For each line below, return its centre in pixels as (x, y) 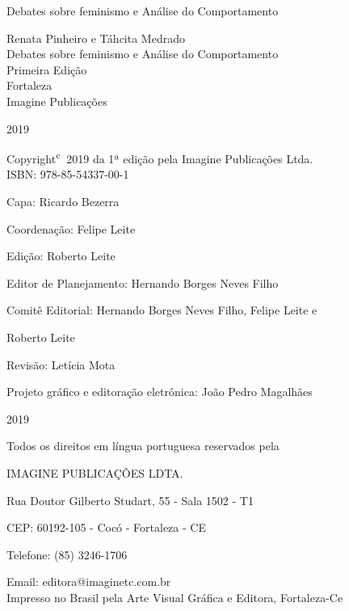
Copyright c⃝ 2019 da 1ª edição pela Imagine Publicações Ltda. (160, 157)
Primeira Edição (47, 69)
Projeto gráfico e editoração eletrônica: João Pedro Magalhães (160, 392)
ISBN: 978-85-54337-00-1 (68, 174)
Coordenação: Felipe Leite (71, 228)
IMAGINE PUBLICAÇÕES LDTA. (95, 472)
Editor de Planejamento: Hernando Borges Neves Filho (143, 282)
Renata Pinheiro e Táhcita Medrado (96, 38)
